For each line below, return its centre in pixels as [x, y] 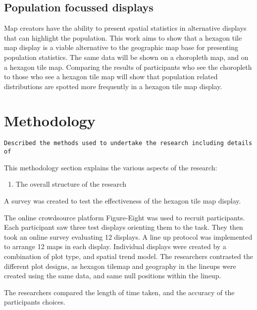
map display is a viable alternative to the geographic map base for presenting [121, 47]
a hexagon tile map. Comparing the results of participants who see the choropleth [128, 67]
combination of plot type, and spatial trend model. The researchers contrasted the [128, 256]
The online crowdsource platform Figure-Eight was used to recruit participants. [125, 217]
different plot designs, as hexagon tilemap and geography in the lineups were [120, 266]
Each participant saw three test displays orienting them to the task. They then [124, 227]
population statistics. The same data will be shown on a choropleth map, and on [126, 57]
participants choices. [35, 302]
